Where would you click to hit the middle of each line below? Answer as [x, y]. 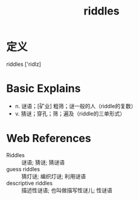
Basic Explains [44, 89]
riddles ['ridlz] [24, 64]
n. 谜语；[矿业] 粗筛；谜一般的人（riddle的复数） [76, 106]
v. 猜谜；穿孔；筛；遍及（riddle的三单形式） [70, 114]
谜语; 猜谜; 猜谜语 [43, 162]
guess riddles [23, 169]
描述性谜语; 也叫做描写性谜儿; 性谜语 [67, 190]
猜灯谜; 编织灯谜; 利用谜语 [54, 176]
